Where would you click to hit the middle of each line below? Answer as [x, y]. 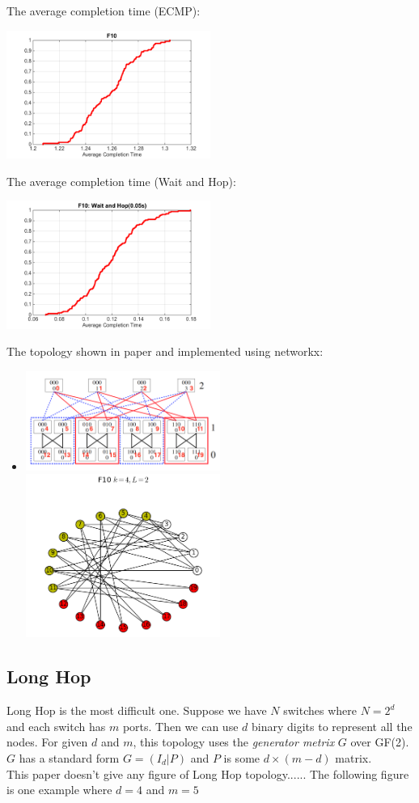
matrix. [353, 758]
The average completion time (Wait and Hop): [121, 181]
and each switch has [56, 726]
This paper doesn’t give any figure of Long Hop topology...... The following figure [208, 773]
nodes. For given [47, 742]
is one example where [59, 790]
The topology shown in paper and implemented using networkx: [165, 351]
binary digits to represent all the [332, 726]
